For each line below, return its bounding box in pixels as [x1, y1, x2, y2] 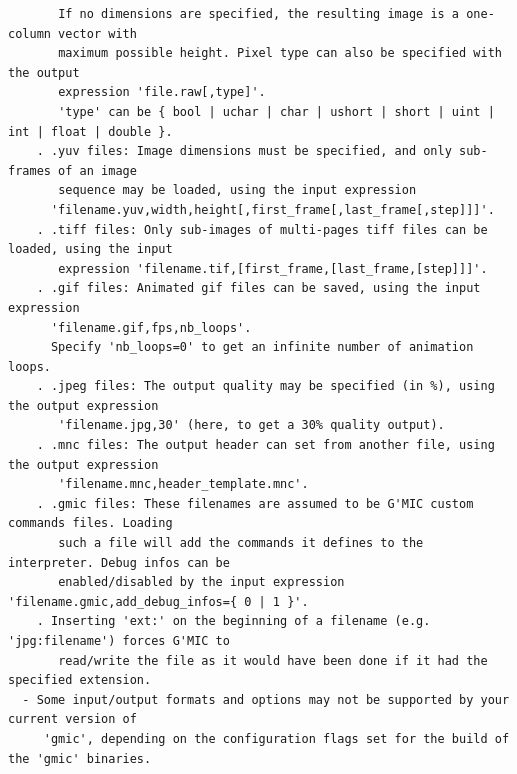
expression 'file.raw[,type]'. [58, 85, 266, 100]
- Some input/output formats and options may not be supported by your [22, 692, 510, 707]
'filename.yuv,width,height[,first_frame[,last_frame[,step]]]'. [50, 202, 495, 217]
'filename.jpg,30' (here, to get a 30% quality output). [58, 418, 445, 433]
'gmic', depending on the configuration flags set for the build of [43, 731, 510, 746]
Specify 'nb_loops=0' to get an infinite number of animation [50, 340, 474, 355]
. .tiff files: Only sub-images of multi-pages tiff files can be [36, 222, 488, 237]
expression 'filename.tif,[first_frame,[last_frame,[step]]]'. [58, 261, 488, 276]
